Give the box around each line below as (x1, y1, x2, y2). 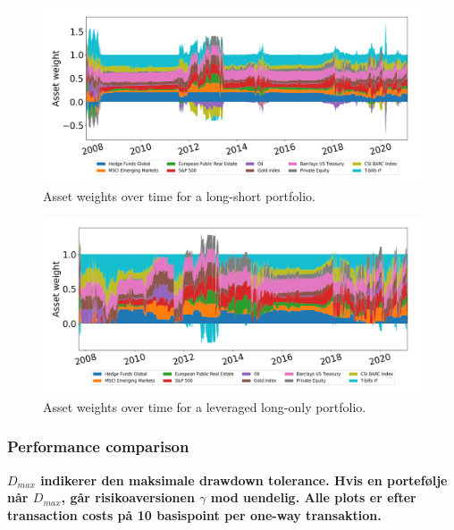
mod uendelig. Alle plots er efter (210, 488, 416, 507)
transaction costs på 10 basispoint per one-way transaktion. (7, 505, 382, 524)
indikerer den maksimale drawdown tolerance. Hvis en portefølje (40, 470, 448, 489)
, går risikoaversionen (61, 488, 195, 507)
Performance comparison (7, 435, 189, 458)
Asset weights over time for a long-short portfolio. (43, 187, 315, 206)
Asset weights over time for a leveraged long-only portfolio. (43, 397, 366, 416)
